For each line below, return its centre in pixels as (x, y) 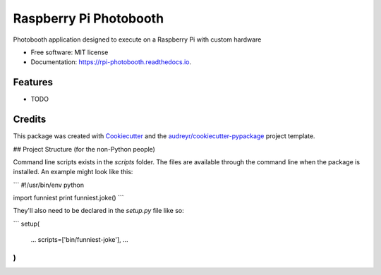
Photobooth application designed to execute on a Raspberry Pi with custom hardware (137, 39)
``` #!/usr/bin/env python (49, 185)
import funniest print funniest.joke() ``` (68, 198)
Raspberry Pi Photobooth (89, 18)
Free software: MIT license (69, 52)
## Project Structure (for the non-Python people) (84, 149)
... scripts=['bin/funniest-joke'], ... (79, 240)
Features (33, 82)
